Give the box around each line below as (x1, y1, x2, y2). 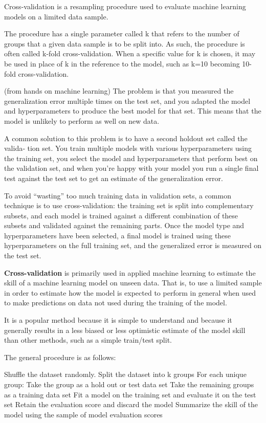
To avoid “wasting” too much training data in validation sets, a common (4, 190, 231, 201)
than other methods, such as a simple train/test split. (4, 335, 172, 345)
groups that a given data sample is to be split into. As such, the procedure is (4, 38, 245, 49)
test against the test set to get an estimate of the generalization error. (4, 172, 223, 183)
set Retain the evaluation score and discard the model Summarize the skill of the (4, 399, 258, 410)
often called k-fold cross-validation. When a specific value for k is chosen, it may (4, 48, 256, 59)
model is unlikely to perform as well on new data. (4, 115, 160, 126)
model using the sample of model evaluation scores (4, 409, 163, 419)
